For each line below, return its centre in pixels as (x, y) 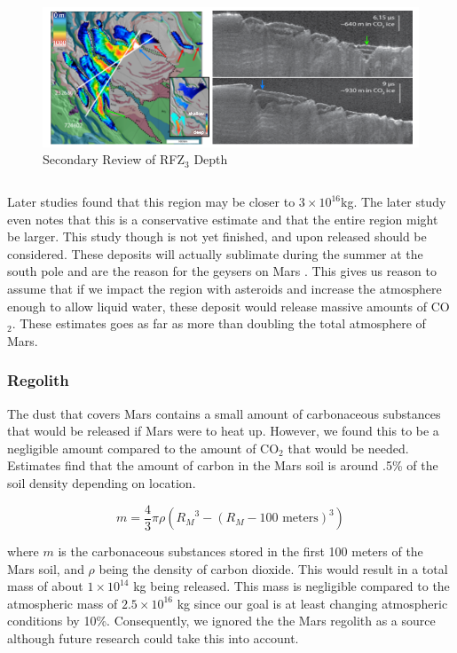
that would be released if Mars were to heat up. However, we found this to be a (223, 431)
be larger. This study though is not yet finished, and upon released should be (217, 236)
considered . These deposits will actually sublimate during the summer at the (215, 253)
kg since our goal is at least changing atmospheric (312, 603)
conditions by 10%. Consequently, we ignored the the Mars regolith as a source (221, 621)
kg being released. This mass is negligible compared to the (292, 586)
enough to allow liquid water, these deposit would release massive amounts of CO (228, 306)
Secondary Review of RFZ (114, 159)
